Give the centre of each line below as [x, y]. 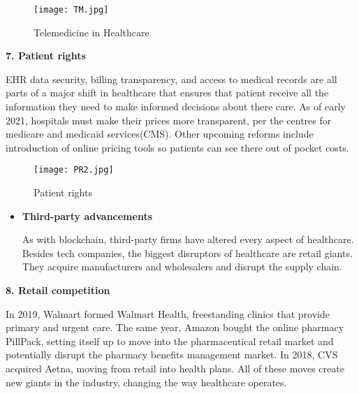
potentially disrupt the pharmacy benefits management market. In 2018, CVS [172, 355]
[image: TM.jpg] [71, 10]
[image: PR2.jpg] [74, 170]
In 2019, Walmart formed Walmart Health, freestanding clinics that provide [168, 313]
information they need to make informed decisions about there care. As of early [176, 107]
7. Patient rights [46, 56]
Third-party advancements [87, 216]
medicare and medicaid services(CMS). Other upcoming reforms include [160, 134]
